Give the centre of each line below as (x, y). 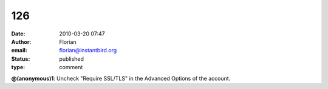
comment (71, 67)
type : (18, 67)
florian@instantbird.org (88, 51)
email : (19, 51)
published (72, 59)
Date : (18, 34)
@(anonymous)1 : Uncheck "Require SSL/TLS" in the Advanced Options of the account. (121, 78)
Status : (21, 59)
